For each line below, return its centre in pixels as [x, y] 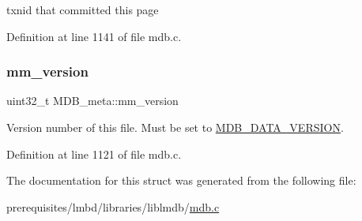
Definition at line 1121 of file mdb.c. [94, 154]
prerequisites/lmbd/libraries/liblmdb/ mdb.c [113, 206]
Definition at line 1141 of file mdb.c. [94, 36]
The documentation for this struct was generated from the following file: [181, 180]
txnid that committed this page [83, 9]
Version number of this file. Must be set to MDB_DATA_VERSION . [175, 127]
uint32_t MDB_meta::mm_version [92, 101]
